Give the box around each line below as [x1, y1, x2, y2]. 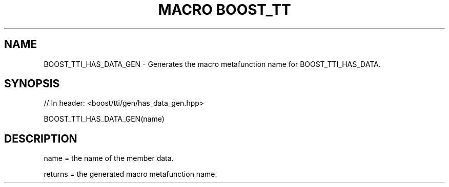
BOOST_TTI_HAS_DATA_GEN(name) [44, 114, 165, 124]
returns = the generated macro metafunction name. [44, 170, 217, 179]
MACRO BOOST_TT [158, 1, 291, 18]
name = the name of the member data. [44, 154, 174, 163]
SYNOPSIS [4, 77, 60, 90]
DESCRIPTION [4, 132, 77, 145]
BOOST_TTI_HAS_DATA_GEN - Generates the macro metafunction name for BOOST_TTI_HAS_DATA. [44, 59, 381, 68]
